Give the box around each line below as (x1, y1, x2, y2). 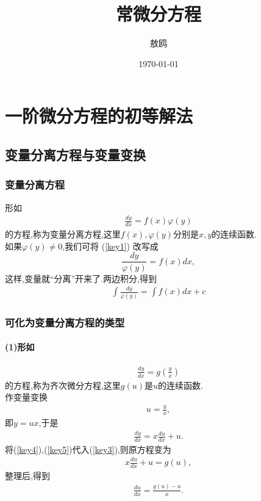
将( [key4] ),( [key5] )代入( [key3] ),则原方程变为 (5, 442, 171, 455)
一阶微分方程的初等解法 (5, 103, 193, 128)
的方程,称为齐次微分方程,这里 (5, 378, 121, 391)
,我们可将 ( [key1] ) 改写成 (62, 239, 159, 252)
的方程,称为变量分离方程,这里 (5, 228, 121, 240)
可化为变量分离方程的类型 (5, 314, 125, 330)
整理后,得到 (5, 469, 50, 481)
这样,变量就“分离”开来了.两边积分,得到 (5, 272, 157, 284)
